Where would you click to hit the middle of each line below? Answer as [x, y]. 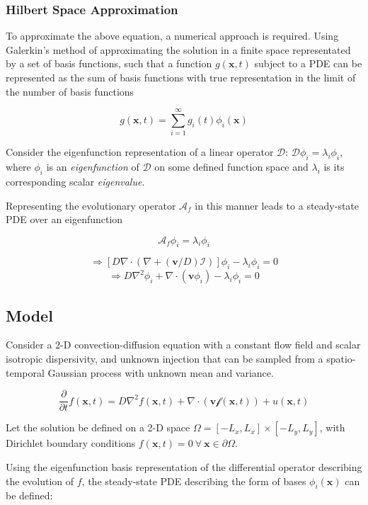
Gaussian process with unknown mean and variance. [161, 372]
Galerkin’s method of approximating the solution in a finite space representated [178, 49]
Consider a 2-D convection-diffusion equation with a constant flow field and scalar [183, 345]
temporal [25, 372]
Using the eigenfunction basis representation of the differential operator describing [184, 466]
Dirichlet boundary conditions [71, 443]
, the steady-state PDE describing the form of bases [194, 481]
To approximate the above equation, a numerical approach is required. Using [172, 36]
